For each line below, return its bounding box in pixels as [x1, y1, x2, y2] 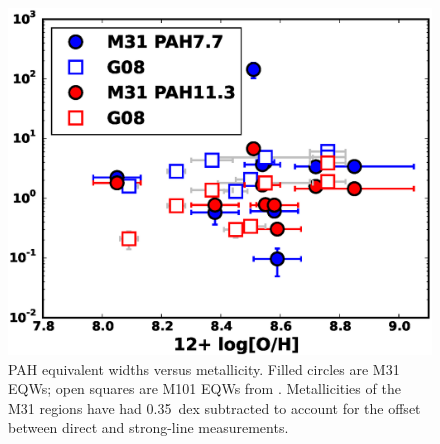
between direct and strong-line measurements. [8, 417, 289, 438]
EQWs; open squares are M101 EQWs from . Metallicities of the [8, 378, 401, 399]
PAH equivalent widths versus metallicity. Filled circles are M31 [8, 358, 400, 379]
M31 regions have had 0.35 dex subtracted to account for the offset [8, 397, 421, 418]
